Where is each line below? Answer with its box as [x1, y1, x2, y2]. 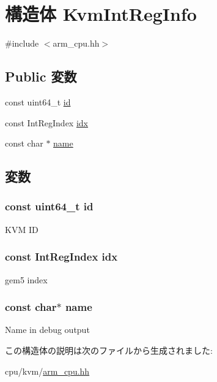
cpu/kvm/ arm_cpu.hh [5, 364, 90, 377]
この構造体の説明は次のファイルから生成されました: [5, 343, 213, 356]
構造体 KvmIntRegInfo [5, 1, 197, 26]
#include [5, 37, 39, 50]
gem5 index [5, 273, 48, 286]
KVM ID [5, 223, 39, 235]
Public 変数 [5, 67, 77, 86]
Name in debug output [5, 323, 90, 336]
